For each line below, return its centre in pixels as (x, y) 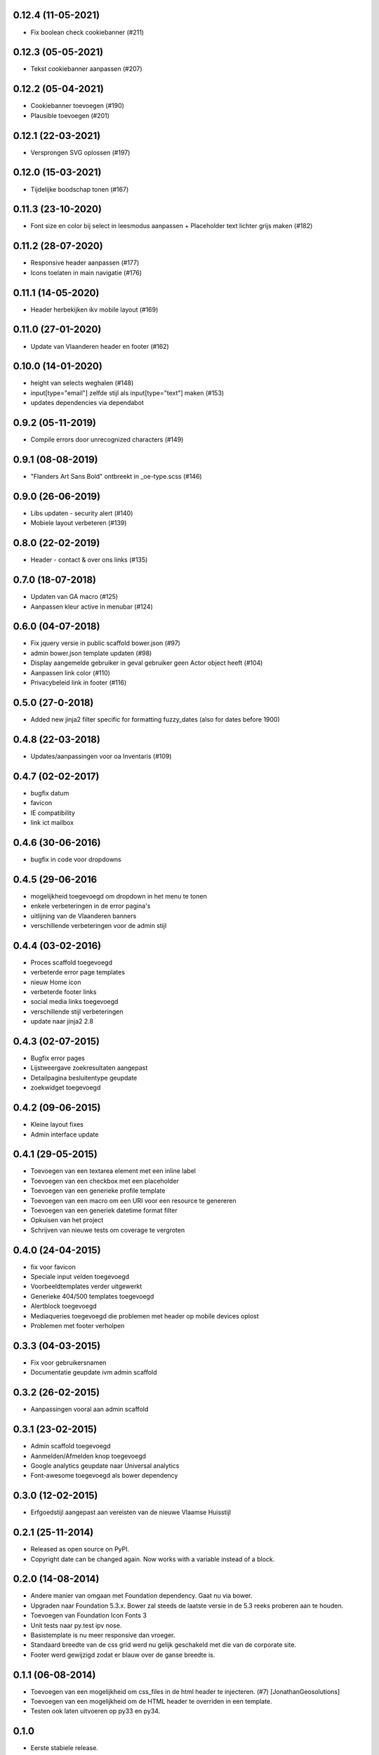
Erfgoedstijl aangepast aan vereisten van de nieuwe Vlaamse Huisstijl (131, 1512)
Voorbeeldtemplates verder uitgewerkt (86, 1286)
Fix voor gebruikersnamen (68, 1363)
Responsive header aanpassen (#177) (85, 263)
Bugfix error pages (58, 1058)
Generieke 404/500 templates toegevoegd (92, 1296)
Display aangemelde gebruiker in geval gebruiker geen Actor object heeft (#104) (147, 663)
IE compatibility (53, 813)
